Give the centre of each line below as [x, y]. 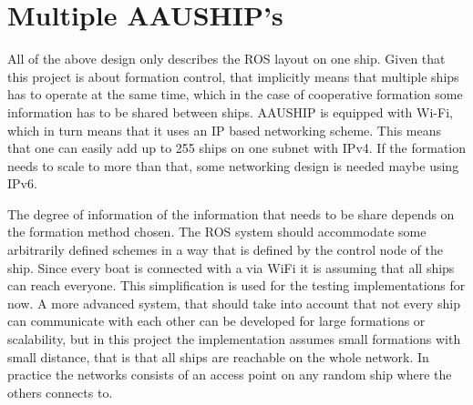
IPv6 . [22, 183]
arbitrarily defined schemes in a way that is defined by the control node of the [225, 250]
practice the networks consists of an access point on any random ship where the [230, 375]
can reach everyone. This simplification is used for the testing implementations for [236, 285]
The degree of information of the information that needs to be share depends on [231, 213]
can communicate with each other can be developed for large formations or [216, 321]
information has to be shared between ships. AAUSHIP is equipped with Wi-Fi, [230, 111]
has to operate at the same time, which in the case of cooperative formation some [235, 94]
